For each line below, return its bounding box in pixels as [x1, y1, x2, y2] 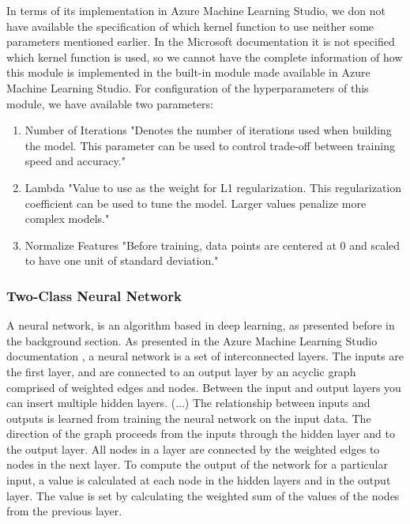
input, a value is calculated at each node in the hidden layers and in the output [6, 472, 391, 488]
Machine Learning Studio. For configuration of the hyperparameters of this [6, 79, 369, 96]
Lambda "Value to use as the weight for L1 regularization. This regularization [24, 179, 402, 195]
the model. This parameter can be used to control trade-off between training [24, 137, 395, 153]
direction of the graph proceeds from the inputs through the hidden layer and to [6, 425, 395, 442]
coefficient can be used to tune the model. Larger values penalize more [24, 194, 367, 211]
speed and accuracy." [24, 153, 126, 169]
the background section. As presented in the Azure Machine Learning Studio [6, 332, 378, 349]
